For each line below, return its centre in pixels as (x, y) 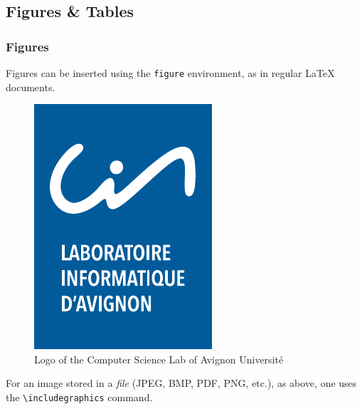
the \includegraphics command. (79, 397)
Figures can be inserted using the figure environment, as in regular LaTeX (170, 73)
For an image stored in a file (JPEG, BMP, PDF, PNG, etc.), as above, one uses (181, 383)
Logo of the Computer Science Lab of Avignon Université (159, 359)
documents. (31, 87)
